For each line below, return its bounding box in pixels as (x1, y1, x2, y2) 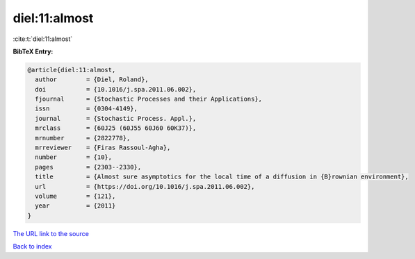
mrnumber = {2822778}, (35, 134, 131, 142)
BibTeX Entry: (13, 47, 54, 56)
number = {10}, (35, 153, 113, 161)
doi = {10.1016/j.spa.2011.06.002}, (35, 85, 197, 93)
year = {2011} (35, 202, 116, 210)
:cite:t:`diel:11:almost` (13, 35, 73, 43)
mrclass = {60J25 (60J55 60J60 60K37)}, (35, 124, 197, 132)
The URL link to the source (13, 229, 90, 237)
